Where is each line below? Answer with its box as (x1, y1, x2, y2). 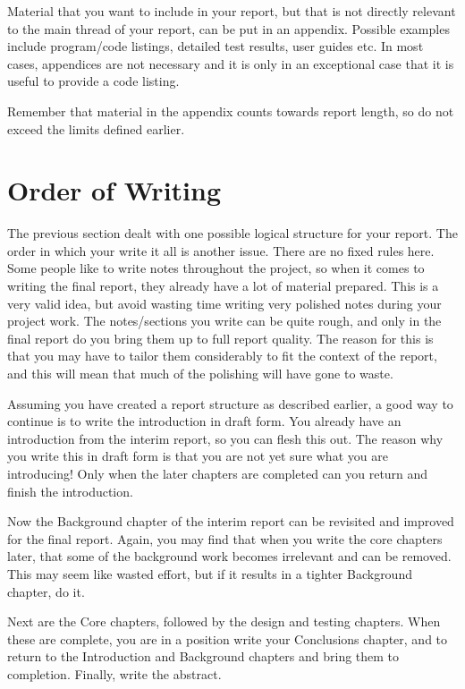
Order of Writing (7, 172, 222, 208)
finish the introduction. (7, 481, 133, 500)
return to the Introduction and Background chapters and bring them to (7, 647, 400, 666)
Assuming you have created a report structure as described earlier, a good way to (7, 394, 453, 413)
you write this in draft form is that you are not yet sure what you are (7, 447, 388, 465)
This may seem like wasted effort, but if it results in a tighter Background (7, 564, 412, 583)
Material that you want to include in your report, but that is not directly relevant (7, 2, 456, 20)
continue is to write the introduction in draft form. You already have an (7, 412, 402, 430)
